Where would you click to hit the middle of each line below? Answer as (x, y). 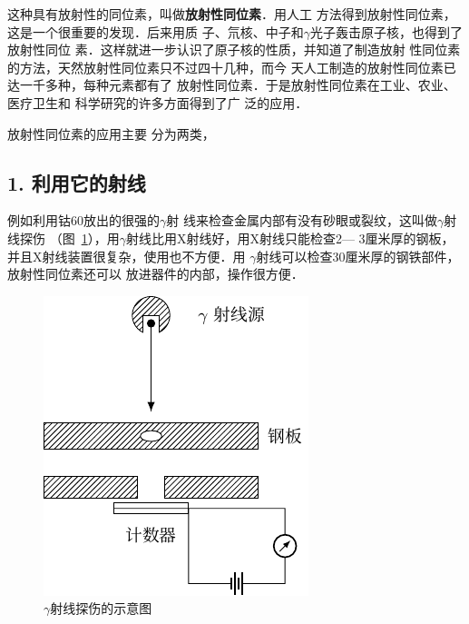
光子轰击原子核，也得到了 (386, 31)
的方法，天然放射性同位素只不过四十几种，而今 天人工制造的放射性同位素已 (232, 67)
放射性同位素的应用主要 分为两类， (111, 133)
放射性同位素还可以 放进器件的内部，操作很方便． (156, 274)
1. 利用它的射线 (77, 182)
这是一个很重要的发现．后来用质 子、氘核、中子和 (156, 31)
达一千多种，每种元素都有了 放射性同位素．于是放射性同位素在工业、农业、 (232, 85)
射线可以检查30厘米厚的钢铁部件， (358, 256)
